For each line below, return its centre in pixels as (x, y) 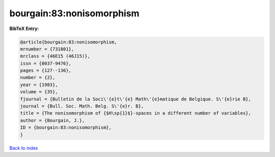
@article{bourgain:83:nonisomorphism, (68, 42)
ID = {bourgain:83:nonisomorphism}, (66, 128)
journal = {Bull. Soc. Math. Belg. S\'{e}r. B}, (82, 106)
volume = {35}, (39, 92)
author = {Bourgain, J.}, (52, 120)
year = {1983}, (39, 85)
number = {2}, (38, 77)
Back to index (24, 148)
